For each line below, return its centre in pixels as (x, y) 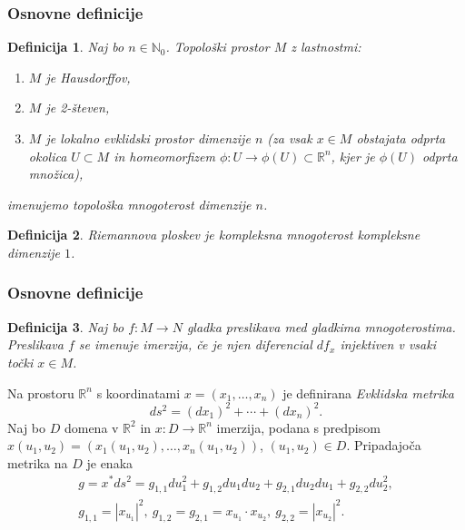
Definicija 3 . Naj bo (66, 326)
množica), (56, 174)
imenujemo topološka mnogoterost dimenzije (129, 204)
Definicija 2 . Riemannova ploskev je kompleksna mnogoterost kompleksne (214, 235)
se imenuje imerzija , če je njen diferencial (195, 344)
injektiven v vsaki (388, 344)
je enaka (110, 462)
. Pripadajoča (384, 445)
